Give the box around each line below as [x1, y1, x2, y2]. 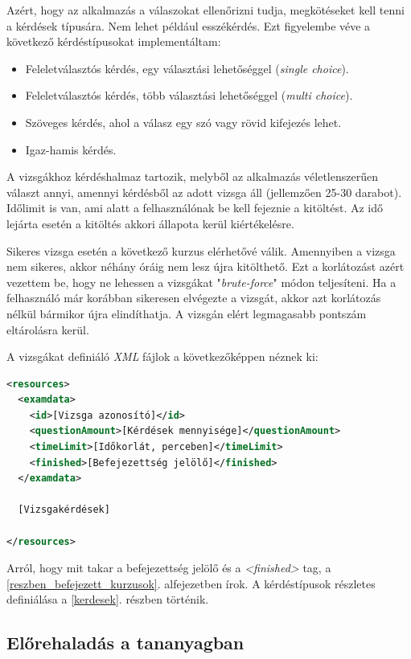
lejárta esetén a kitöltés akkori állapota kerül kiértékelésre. [6, 215, 294, 231]
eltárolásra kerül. [6, 321, 89, 338]
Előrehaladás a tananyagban [6, 630, 245, 655]
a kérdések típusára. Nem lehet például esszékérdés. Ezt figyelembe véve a [6, 17, 371, 34]
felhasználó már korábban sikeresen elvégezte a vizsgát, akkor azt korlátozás [6, 289, 381, 306]
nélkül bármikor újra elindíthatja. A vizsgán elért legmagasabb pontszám [6, 305, 367, 321]
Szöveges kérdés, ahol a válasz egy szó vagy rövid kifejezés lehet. [25, 113, 342, 130]
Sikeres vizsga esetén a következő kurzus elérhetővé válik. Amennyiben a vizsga [6, 242, 396, 259]
